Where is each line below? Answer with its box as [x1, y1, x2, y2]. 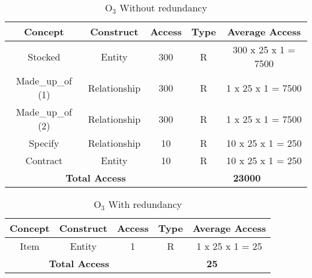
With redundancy [108, 197, 182, 211]
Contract [25, 153, 63, 167]
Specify [29, 136, 59, 150]
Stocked [28, 49, 61, 64]
